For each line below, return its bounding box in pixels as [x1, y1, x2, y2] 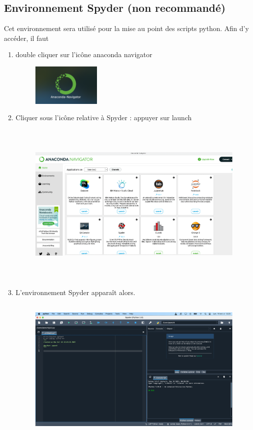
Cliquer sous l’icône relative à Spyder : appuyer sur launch [15, 112, 192, 123]
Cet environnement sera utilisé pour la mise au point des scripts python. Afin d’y [4, 23, 249, 33]
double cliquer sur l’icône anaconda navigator [15, 49, 153, 60]
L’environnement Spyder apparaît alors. [15, 287, 135, 297]
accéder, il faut [4, 33, 49, 43]
